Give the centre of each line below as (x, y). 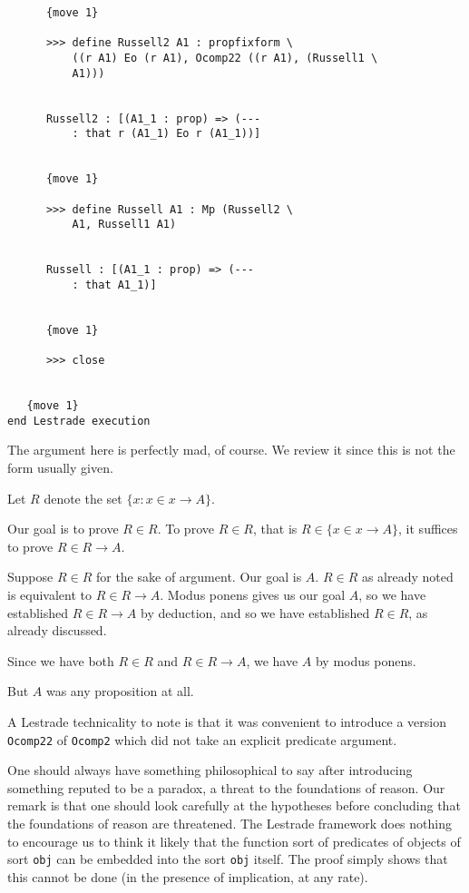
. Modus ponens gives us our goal (253, 594)
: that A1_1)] (114, 285)
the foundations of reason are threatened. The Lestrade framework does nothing (230, 823)
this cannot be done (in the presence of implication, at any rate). (188, 876)
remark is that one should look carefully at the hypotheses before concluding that (234, 805)
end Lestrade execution (79, 421)
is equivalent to (50, 594)
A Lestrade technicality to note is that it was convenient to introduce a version (227, 721)
